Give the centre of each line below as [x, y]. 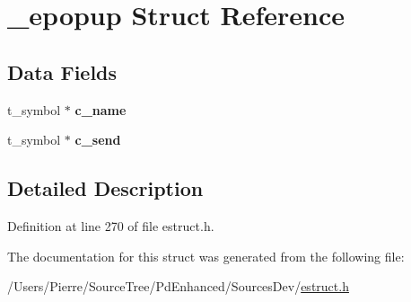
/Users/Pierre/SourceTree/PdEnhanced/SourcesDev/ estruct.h [178, 286]
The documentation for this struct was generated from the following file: [206, 256]
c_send [98, 140]
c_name [101, 109]
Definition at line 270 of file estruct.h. [111, 225]
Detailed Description [105, 188]
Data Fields [62, 71]
